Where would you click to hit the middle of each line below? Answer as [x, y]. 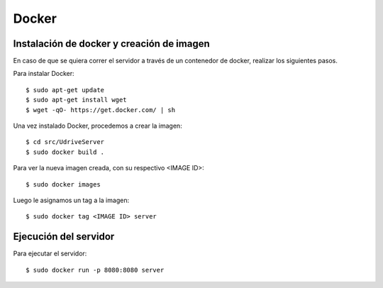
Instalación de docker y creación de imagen [112, 44]
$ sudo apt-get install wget [76, 100]
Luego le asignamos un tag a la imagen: [71, 200]
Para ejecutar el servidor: [50, 254]
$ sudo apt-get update [65, 90]
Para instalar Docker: [44, 74]
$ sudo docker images [63, 184]
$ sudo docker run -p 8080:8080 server [95, 270]
